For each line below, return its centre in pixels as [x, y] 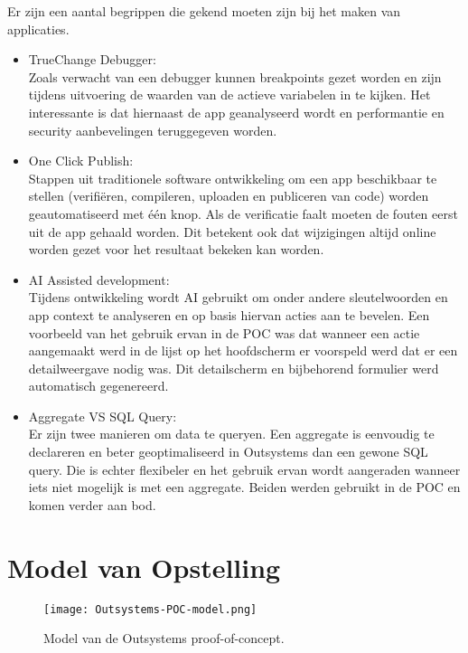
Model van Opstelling [144, 567]
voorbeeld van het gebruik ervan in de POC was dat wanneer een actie [224, 332]
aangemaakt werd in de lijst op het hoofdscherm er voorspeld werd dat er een [243, 350]
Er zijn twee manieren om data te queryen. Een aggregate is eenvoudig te [231, 434]
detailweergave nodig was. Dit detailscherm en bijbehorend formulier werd [234, 368]
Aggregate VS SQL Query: [103, 416]
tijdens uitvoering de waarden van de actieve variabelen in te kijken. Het [229, 95]
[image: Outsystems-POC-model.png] [150, 609]
